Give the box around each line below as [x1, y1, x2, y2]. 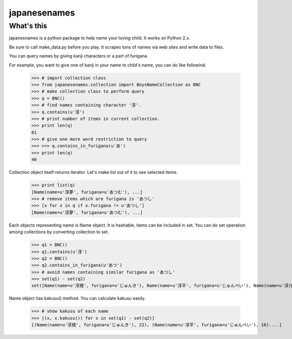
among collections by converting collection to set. [9, 229, 109, 235]
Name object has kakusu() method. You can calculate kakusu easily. [9, 295, 146, 301]
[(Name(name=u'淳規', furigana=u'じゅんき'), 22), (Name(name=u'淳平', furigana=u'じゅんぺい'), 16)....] [31, 322, 282, 328]
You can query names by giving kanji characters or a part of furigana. [9, 53, 148, 59]
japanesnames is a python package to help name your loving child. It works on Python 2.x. [9, 35, 190, 41]
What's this [9, 21, 47, 30]
